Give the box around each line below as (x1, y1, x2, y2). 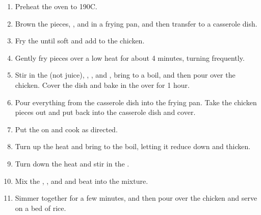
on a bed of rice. (15, 202, 66, 213)
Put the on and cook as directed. (15, 124, 118, 134)
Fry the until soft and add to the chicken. (15, 35, 145, 46)
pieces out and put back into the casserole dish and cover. (15, 107, 196, 117)
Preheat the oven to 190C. (15, 1, 97, 11)
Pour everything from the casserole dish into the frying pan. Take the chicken (15, 97, 257, 107)
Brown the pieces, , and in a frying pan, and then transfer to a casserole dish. (15, 18, 257, 29)
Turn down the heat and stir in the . (15, 158, 129, 169)
